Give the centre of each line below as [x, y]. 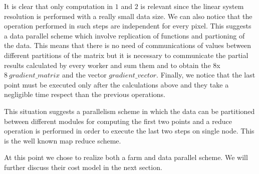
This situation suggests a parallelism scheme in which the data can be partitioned [129, 111]
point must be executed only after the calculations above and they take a [116, 84]
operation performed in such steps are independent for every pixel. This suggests [128, 26]
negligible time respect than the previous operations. [85, 94]
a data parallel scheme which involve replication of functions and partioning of [124, 35]
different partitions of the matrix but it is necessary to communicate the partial [126, 55]
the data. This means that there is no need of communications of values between [128, 45]
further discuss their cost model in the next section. [83, 167]
